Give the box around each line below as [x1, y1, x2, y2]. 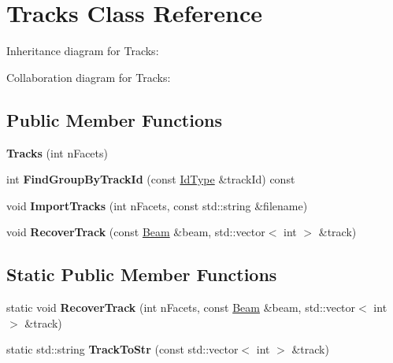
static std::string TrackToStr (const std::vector [6, 341, 239, 357]
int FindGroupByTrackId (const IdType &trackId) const [6, 171, 295, 187]
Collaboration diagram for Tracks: [6, 69, 171, 85]
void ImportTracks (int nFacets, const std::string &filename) [6, 197, 308, 213]
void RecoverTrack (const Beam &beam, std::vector [6, 224, 265, 240]
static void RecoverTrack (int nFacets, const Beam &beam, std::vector [6, 299, 356, 316]
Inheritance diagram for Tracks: [6, 43, 159, 59]
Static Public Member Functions [6, 262, 277, 287]
